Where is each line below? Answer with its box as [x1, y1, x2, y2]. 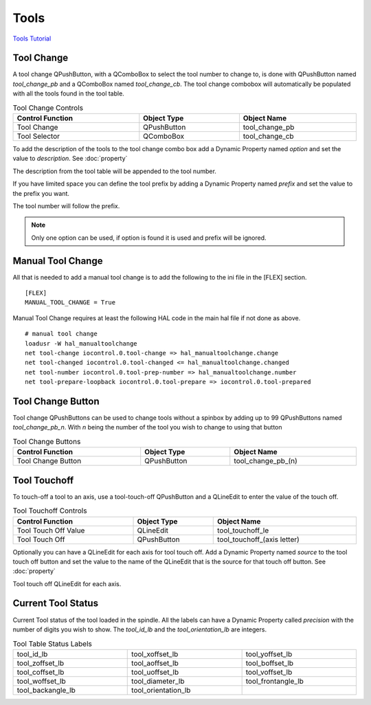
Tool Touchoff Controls [12, 506, 87, 515]
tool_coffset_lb [16, 667, 65, 677]
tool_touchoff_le [217, 526, 269, 535]
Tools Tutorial [12, 34, 52, 43]
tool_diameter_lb [131, 676, 185, 686]
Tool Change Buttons [12, 437, 81, 447]
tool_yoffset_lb [245, 649, 293, 659]
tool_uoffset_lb [131, 667, 179, 677]
